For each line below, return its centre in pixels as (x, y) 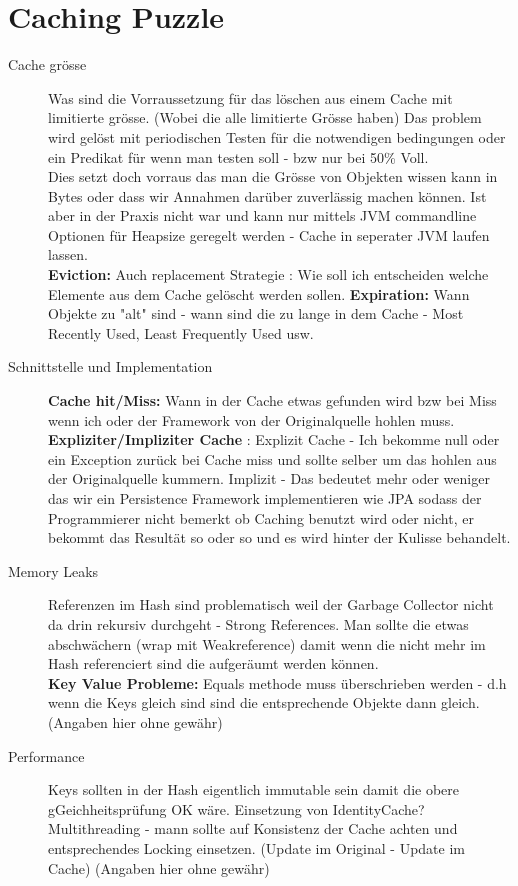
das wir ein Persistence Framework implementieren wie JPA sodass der (265, 498)
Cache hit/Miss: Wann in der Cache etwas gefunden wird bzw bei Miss (272, 400)
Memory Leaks (53, 570)
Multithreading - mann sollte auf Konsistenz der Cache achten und (253, 828)
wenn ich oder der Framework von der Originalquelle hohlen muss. (251, 419)
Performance (46, 755)
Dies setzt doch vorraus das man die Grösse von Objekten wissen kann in (273, 176)
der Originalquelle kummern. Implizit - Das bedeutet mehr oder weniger (269, 478)
